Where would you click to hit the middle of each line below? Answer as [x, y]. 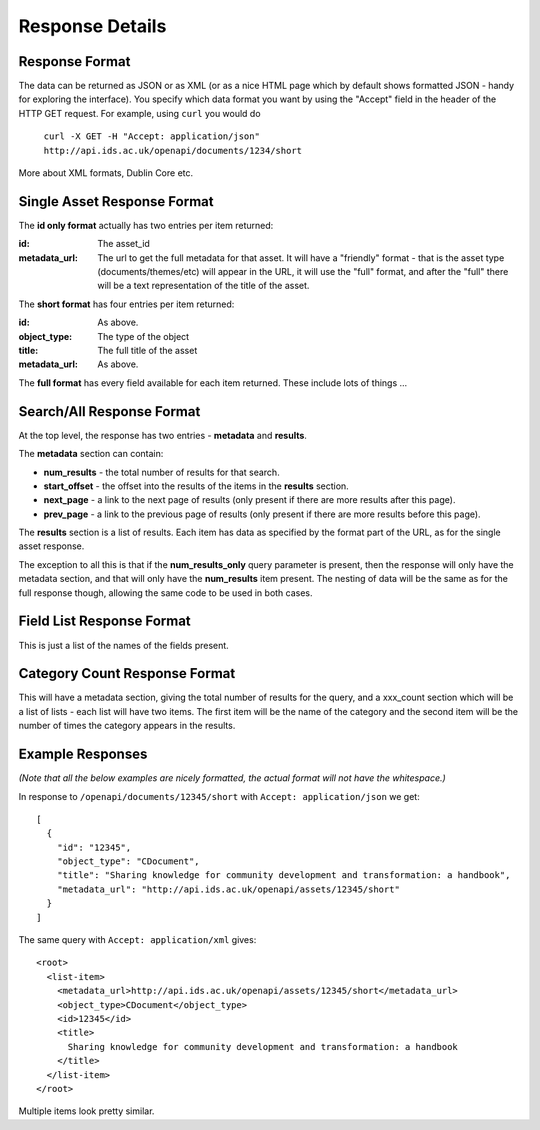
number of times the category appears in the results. [127, 726]
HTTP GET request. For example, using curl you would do [139, 113]
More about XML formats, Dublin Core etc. [106, 173]
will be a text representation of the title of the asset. [203, 286]
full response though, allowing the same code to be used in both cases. [166, 592]
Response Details [92, 26]
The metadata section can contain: [91, 454]
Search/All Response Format [109, 411]
